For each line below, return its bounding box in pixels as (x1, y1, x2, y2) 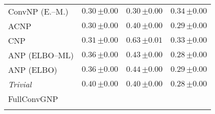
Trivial (8, 78, 32, 90)
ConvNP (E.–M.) (8, 6, 69, 17)
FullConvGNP (8, 93, 58, 104)
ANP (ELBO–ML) (8, 49, 74, 61)
